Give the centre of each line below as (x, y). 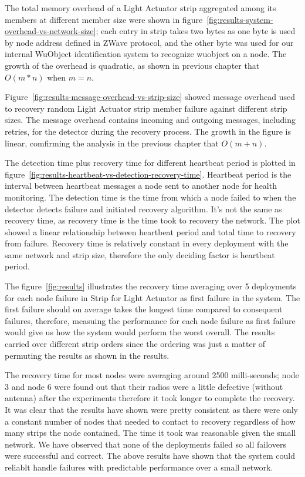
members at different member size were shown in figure (104, 19)
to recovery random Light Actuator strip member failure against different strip (146, 108)
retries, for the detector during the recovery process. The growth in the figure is (148, 131)
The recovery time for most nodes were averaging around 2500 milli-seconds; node (152, 375)
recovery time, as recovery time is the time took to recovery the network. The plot (152, 220)
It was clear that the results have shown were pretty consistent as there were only (152, 409)
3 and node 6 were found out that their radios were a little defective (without (144, 386)
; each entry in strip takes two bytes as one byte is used (196, 31)
